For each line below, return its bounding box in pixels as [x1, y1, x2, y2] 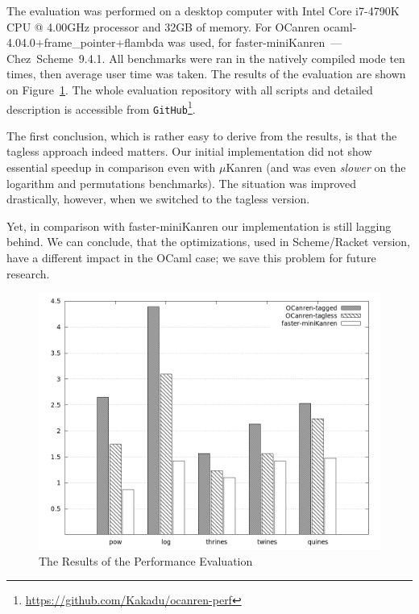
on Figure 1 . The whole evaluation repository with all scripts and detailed [6, 81, 373, 98]
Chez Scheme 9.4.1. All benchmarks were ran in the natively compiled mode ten [6, 49, 405, 66]
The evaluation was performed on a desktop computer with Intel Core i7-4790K [6, 2, 400, 19]
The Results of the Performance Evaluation [39, 552, 253, 569]
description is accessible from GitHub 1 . [6, 98, 196, 117]
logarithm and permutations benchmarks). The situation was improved [6, 174, 357, 191]
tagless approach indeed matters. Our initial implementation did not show [6, 143, 372, 160]
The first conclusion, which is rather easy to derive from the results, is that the [6, 127, 397, 144]
